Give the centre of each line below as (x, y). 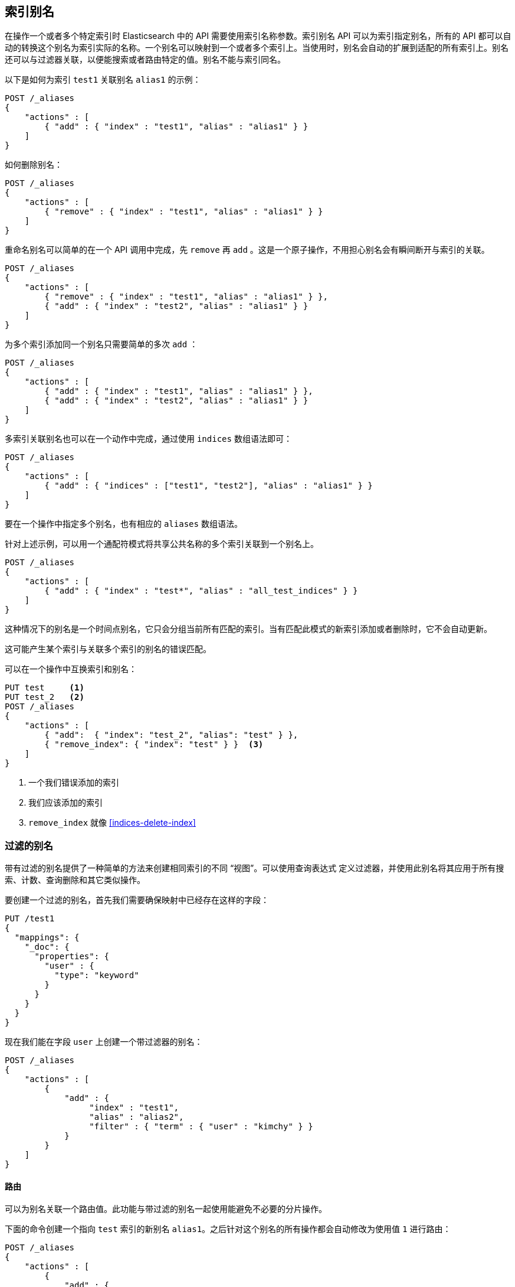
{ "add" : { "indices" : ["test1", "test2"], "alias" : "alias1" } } (209, 486)
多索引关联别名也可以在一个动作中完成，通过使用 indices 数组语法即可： (148, 439)
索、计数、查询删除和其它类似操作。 (75, 880)
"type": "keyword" (97, 975)
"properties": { (72, 957)
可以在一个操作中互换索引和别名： (71, 669)
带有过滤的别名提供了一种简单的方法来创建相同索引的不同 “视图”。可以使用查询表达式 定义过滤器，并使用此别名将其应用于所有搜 (255, 868)
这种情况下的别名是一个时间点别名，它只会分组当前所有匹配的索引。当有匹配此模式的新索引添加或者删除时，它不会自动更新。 (248, 629)
